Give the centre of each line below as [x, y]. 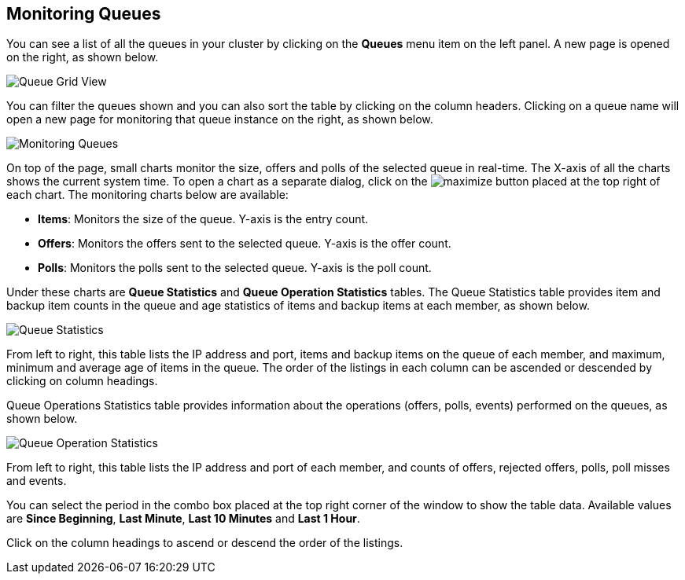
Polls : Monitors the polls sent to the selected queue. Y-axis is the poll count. [235, 268]
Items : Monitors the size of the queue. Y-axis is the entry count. [203, 219]
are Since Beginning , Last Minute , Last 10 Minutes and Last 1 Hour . [183, 519]
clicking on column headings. [82, 381]
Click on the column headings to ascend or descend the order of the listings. [205, 543]
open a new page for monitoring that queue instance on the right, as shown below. [220, 119]
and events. [37, 481]
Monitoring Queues [84, 14]
